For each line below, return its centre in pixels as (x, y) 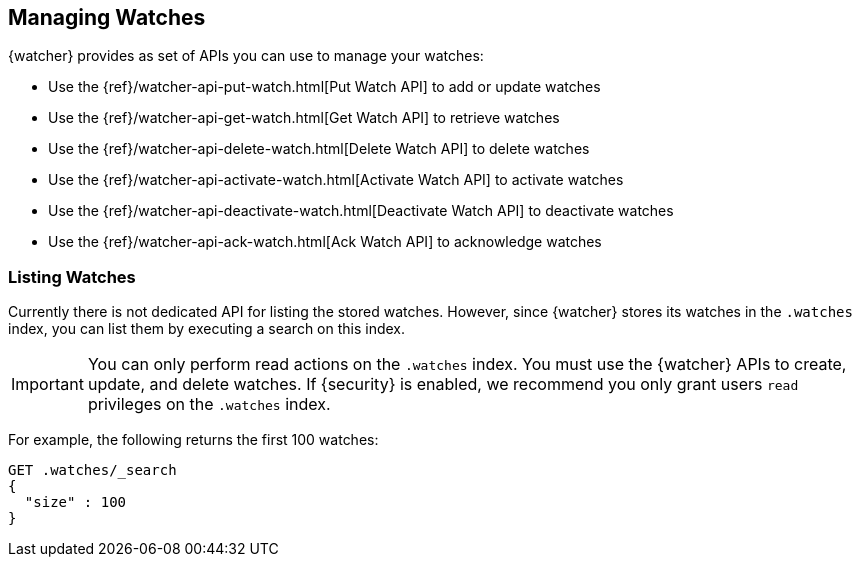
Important (47, 384)
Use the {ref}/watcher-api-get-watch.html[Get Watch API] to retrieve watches (304, 118)
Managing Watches (107, 17)
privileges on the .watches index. (209, 404)
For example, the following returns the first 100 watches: (193, 440)
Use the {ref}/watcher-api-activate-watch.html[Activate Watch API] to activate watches (336, 180)
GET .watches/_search (92, 470)
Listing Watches (72, 276)
